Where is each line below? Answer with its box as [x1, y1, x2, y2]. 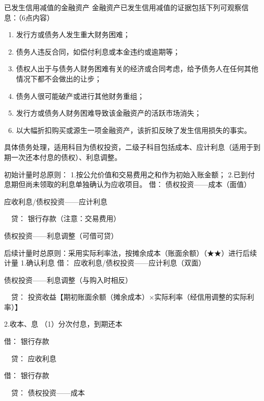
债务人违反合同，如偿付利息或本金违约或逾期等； [16, 46, 180, 57]
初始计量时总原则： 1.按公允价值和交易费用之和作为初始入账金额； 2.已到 [4, 169, 248, 179]
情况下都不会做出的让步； [16, 73, 102, 84]
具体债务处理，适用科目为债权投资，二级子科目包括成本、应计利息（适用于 [4, 142, 253, 152]
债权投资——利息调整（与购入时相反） [4, 274, 132, 285]
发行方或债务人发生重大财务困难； [16, 29, 130, 40]
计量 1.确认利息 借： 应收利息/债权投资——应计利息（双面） [4, 257, 206, 268]
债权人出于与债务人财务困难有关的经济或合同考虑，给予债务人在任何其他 [16, 63, 258, 74]
